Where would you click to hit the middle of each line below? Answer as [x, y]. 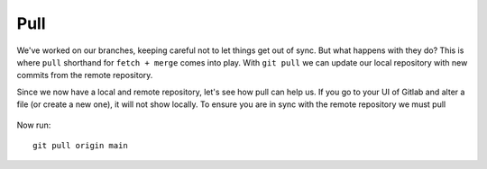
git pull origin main [80, 145]
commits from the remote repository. [85, 76]
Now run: [34, 125]
